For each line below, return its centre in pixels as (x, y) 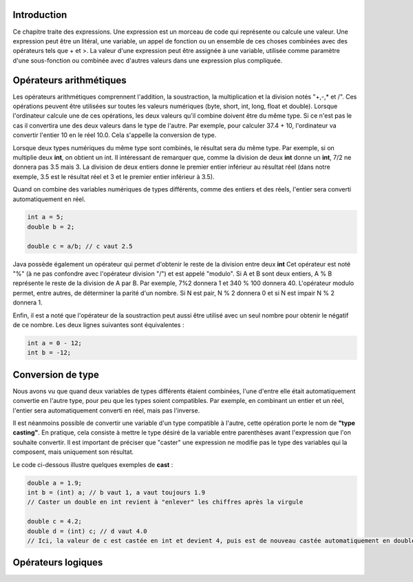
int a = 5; (45, 217)
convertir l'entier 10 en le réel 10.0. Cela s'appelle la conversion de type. (115, 135)
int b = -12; (49, 353)
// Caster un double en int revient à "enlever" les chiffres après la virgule (165, 502)
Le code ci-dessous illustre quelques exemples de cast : (93, 464)
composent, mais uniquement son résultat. (73, 452)
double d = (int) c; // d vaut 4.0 (87, 531)
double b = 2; (51, 227)
